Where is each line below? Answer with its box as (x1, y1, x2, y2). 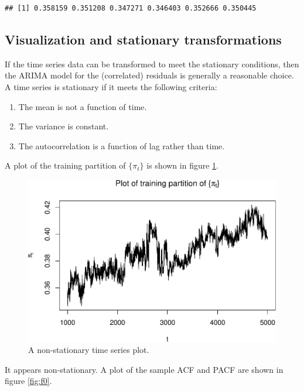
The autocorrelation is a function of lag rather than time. (18, 139, 225, 152)
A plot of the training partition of (5, 159, 126, 172)
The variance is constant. (18, 120, 109, 132)
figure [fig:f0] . (5, 375, 52, 387)
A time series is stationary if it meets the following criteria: (5, 80, 217, 92)
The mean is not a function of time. (18, 100, 147, 112)
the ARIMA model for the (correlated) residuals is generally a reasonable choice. (5, 69, 294, 81)
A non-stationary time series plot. (28, 344, 149, 356)
